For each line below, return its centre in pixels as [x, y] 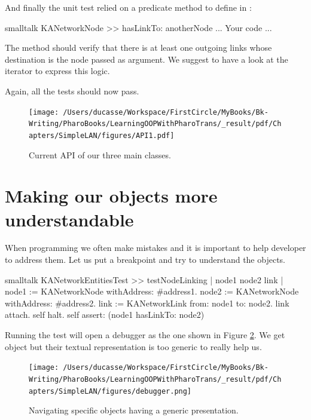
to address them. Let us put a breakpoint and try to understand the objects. [145, 260]
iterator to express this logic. [57, 71]
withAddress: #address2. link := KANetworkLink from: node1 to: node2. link [147, 303]
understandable [69, 219]
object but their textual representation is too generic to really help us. [133, 346]
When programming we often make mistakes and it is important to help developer [155, 248]
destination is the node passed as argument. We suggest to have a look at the [147, 59]
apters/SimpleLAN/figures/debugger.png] [110, 391]
